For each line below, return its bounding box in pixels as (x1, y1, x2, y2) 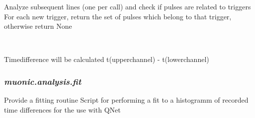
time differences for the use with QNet (4, 104, 121, 115)
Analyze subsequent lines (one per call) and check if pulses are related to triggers (4, 1, 251, 11)
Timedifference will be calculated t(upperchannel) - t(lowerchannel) (4, 54, 209, 64)
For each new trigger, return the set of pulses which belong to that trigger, (4, 11, 232, 21)
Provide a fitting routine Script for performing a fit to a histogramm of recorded (4, 95, 249, 105)
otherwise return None (4, 21, 72, 31)
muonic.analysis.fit (4, 75, 82, 87)
